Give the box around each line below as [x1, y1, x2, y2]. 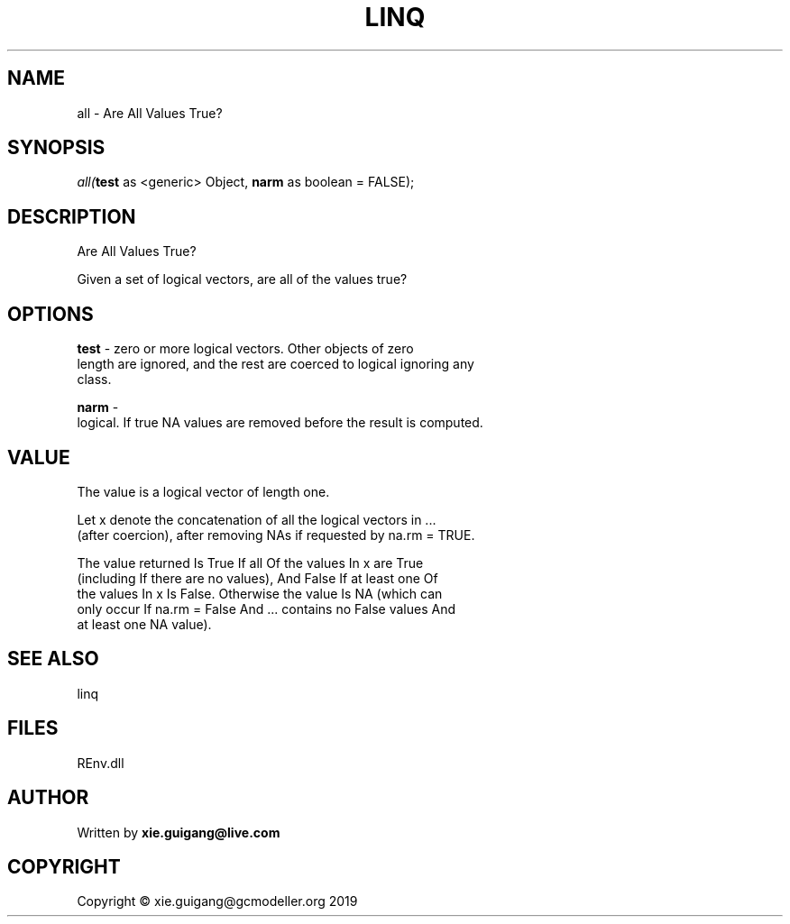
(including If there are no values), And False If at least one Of [77, 570, 438, 586]
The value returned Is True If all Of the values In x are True [77, 554, 424, 571]
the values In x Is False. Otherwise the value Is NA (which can [77, 585, 443, 601]
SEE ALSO [7, 647, 99, 671]
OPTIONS [7, 302, 94, 325]
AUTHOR [7, 786, 89, 810]
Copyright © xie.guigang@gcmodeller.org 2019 [77, 893, 358, 910]
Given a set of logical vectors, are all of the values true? [77, 271, 408, 288]
